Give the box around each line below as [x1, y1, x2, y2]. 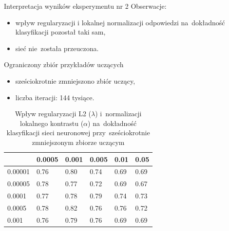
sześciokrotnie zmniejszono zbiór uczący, [15, 75, 135, 86]
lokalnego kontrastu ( [20, 118, 84, 128]
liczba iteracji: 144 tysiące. [15, 92, 95, 102]
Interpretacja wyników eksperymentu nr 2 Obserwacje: [4, 1, 167, 11]
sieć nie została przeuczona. [15, 43, 99, 53]
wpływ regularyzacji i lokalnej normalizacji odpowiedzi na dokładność [15, 17, 225, 27]
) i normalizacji [95, 108, 142, 119]
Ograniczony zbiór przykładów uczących [4, 59, 124, 70]
